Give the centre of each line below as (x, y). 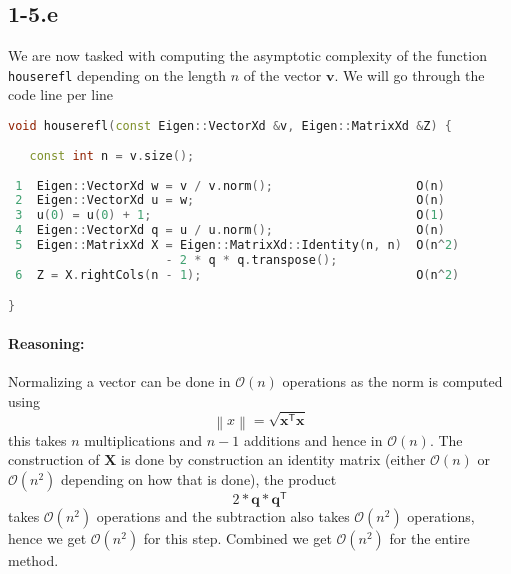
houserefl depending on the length (117, 74)
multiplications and (143, 439)
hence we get (47, 537)
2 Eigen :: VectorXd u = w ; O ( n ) (230, 200)
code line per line (61, 94)
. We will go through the (409, 74)
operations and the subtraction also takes (223, 515)
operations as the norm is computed (392, 381)
